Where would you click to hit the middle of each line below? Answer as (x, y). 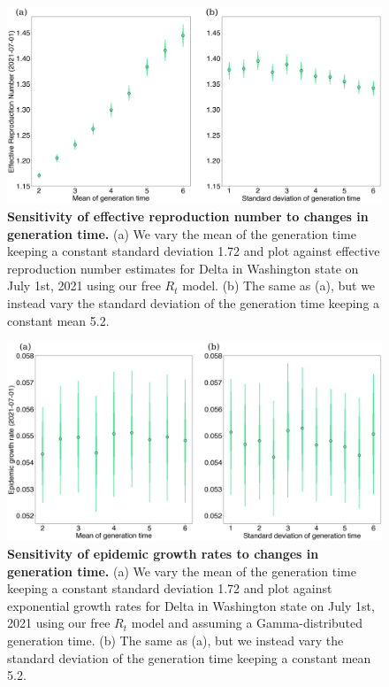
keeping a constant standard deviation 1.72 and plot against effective (194, 251)
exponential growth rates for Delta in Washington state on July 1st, (191, 605)
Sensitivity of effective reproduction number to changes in (188, 216)
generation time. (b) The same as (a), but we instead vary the (175, 640)
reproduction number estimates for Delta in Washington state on (183, 268)
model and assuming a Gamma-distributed (247, 623)
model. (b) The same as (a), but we (279, 286)
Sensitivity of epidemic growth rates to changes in (163, 553)
